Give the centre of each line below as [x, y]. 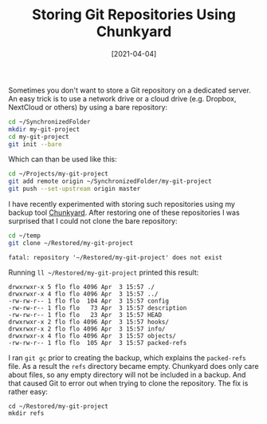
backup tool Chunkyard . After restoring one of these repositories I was [124, 212]
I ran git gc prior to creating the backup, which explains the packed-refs [128, 358]
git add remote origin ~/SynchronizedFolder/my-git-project [110, 181]
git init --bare [35, 144]
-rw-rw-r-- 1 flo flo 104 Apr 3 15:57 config [89, 301]
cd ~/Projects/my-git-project [59, 174]
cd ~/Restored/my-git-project [59, 406]
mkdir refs [26, 413]
